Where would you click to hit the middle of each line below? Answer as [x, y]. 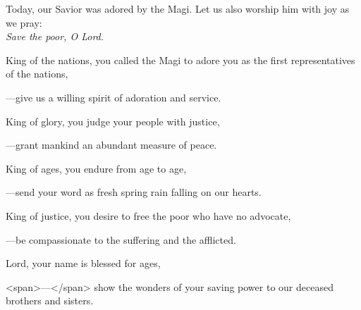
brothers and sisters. [50, 300]
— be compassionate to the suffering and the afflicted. [121, 239]
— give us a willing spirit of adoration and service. [114, 97]
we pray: [24, 22]
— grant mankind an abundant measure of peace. [111, 145]
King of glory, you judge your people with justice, [113, 121]
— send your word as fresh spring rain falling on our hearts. [134, 192]
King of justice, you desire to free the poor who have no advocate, [148, 215]
